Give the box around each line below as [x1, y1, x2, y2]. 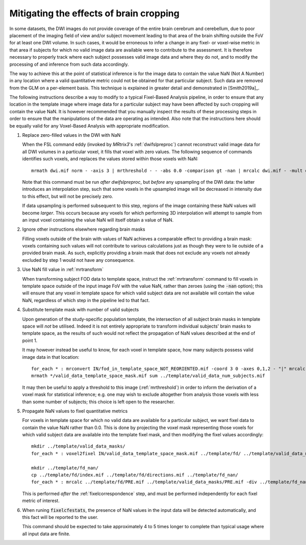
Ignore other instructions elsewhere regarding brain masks [22, 226, 145, 232]
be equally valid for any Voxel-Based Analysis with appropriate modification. [9, 122, 170, 129]
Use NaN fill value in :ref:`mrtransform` [22, 266, 104, 272]
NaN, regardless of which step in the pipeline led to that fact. [22, 297, 150, 303]
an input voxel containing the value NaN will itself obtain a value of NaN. [22, 217, 174, 223]
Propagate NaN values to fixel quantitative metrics [22, 408, 128, 414]
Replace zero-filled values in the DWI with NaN [22, 132, 121, 138]
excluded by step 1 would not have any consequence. [22, 257, 135, 263]
